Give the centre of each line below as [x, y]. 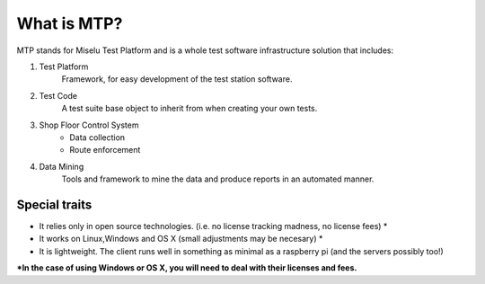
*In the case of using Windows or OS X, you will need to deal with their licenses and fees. [187, 268]
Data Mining [62, 166]
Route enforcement [105, 150]
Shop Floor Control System [89, 125]
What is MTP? [70, 23]
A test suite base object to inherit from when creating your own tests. [190, 109]
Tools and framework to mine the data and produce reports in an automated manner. [218, 179]
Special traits [54, 204]
